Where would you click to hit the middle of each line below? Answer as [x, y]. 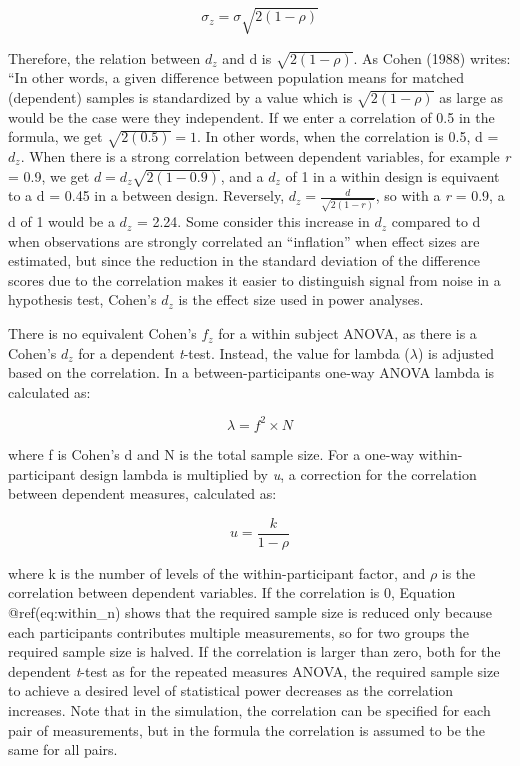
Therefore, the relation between [104, 57]
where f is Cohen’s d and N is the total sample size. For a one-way [211, 453]
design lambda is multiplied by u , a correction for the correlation [278, 473]
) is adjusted [456, 352]
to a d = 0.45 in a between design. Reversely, [146, 195]
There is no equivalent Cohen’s [102, 333]
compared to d [436, 221]
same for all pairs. [63, 749]
